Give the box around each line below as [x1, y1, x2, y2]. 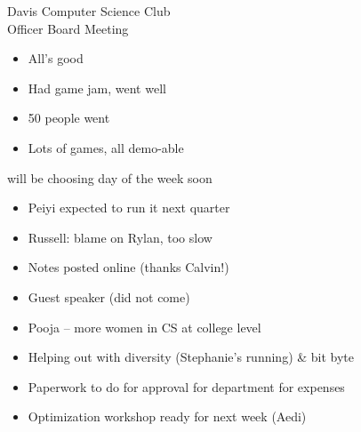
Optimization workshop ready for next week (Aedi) [28, 407, 307, 426]
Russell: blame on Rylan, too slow [28, 228, 213, 246]
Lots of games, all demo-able [28, 138, 184, 156]
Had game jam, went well [28, 78, 166, 97]
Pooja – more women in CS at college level [28, 317, 261, 336]
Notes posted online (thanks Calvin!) [28, 258, 229, 276]
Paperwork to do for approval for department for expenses [28, 377, 345, 396]
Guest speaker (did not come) [28, 287, 190, 306]
